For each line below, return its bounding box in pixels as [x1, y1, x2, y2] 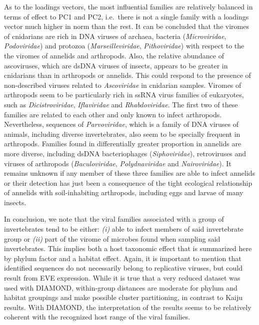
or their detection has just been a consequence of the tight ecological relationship [4, 177, 252, 188]
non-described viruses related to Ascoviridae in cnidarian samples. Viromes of [4, 79, 241, 90]
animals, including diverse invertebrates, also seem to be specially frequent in [4, 128, 240, 139]
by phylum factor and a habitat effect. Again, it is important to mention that [4, 253, 241, 263]
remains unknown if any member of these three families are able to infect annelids [4, 168, 255, 178]
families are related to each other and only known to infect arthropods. [4, 109, 222, 119]
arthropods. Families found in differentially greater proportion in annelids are [4, 138, 241, 149]
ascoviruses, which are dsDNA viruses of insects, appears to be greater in [4, 60, 228, 70]
